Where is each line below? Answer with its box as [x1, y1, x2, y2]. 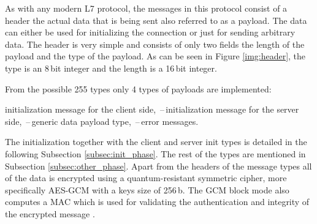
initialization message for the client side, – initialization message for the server [5, 103, 299, 116]
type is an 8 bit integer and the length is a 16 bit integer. [5, 61, 217, 74]
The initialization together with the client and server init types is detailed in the [5, 135, 307, 148]
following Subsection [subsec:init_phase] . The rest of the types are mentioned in [5, 147, 306, 160]
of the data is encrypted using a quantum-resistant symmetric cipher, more [5, 171, 287, 184]
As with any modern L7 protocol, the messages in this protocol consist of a [5, 2, 288, 14]
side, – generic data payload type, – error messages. [5, 114, 199, 127]
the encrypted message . [5, 207, 95, 220]
